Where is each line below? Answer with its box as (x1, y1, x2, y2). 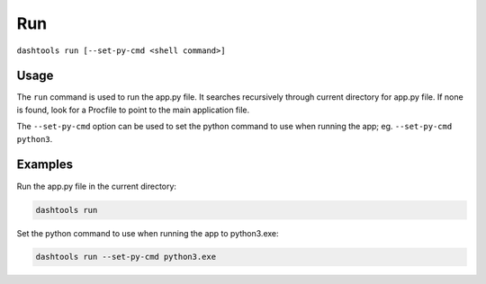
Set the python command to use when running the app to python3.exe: (16, 227, 279, 238)
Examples (16, 157, 74, 173)
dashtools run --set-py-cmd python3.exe (35, 252, 216, 262)
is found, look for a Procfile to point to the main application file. (16, 104, 250, 115)
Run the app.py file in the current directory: (16, 181, 177, 191)
